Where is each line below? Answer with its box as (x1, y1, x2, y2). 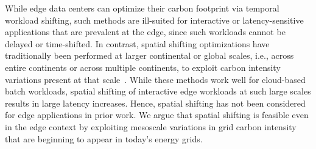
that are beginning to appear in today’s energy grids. (5, 132, 203, 145)
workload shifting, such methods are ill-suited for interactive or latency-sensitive (5, 13, 304, 26)
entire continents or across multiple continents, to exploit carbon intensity (5, 61, 281, 73)
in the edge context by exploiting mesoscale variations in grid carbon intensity (5, 120, 297, 133)
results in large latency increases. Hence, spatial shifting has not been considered (5, 96, 306, 109)
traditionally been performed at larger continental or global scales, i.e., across (5, 49, 294, 62)
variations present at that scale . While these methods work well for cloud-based (5, 73, 306, 85)
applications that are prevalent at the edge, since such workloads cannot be (5, 25, 286, 38)
